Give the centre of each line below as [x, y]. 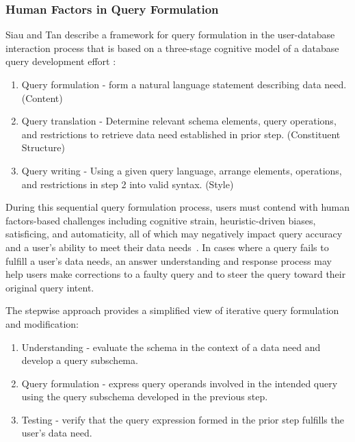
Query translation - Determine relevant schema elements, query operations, [179, 121]
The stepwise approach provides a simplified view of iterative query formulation [172, 310]
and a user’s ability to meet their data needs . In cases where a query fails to [167, 247]
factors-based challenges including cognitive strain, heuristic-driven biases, [161, 220]
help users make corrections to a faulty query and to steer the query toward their [176, 274]
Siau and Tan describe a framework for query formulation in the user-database [170, 35]
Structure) [43, 147]
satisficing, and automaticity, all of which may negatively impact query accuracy [174, 234]
